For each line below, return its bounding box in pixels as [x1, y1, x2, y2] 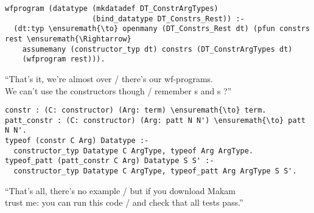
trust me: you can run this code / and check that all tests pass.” [5, 196, 243, 209]
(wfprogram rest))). [22, 55, 105, 64]
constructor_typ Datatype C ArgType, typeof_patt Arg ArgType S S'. [13, 167, 297, 176]
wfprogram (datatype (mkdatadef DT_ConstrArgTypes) [5, 4, 218, 13]
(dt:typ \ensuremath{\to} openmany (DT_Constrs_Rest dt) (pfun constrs [13, 24, 310, 33]
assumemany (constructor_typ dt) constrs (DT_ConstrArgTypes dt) [22, 44, 293, 54]
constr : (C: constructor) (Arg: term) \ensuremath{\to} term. [5, 106, 267, 115]
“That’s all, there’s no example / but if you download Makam [5, 184, 235, 197]
